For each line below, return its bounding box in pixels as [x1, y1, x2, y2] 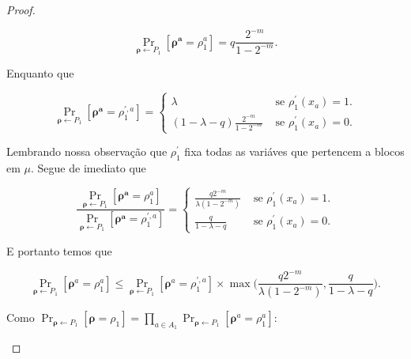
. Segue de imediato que [31, 159, 146, 176]
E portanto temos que [6, 243, 112, 259]
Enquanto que [6, 65, 74, 81]
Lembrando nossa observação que [6, 143, 168, 160]
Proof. [6, 2, 36, 17]
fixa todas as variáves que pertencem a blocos [184, 143, 405, 160]
